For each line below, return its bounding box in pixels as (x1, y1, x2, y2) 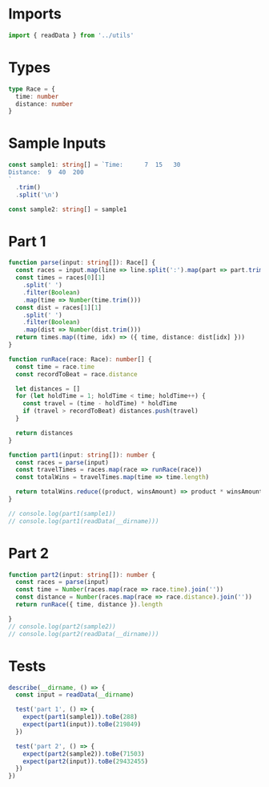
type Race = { (8, 85, 56, 93)
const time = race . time (15, 363, 94, 371)
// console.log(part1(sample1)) (8, 509, 116, 517)
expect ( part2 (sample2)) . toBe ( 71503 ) (22, 749, 146, 758)
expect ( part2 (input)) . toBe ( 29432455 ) (22, 757, 149, 765)
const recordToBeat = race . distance (15, 370, 138, 378)
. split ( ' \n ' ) (15, 190, 59, 199)
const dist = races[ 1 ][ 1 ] (15, 303, 102, 311)
